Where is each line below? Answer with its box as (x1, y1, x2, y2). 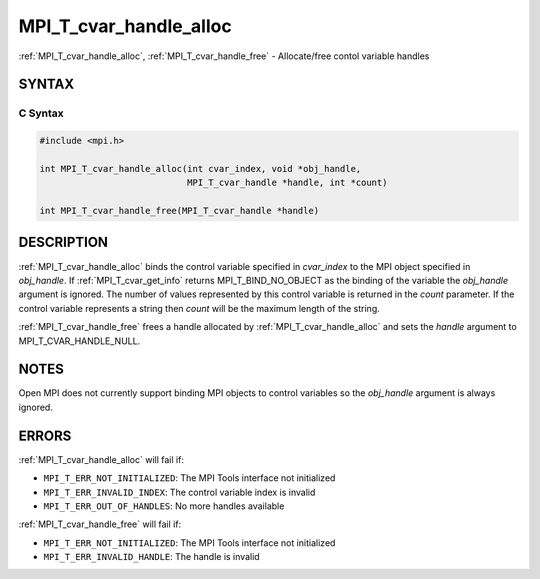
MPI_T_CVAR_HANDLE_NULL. (18, 335, 141, 347)
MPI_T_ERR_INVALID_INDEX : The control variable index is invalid (43, 486, 316, 498)
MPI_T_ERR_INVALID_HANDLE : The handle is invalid (43, 551, 260, 563)
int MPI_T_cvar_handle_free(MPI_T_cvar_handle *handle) (39, 205, 320, 217)
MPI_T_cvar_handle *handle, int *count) (186, 177, 388, 189)
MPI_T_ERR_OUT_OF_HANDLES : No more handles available (43, 500, 285, 512)
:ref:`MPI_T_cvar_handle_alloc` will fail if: (18, 453, 185, 465)
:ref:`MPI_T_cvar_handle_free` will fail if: (18, 518, 182, 530)
